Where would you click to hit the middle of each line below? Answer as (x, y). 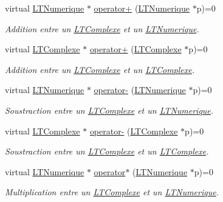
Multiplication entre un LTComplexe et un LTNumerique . (112, 192)
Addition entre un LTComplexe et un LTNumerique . (102, 28)
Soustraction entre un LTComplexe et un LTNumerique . (109, 110)
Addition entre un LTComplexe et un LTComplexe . (100, 69)
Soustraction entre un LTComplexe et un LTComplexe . (107, 151)
